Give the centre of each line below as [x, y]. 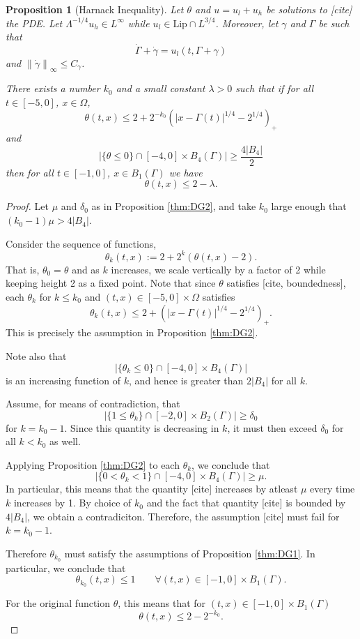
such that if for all [275, 88]
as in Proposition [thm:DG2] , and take [174, 206]
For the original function [58, 603]
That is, [23, 269]
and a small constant [161, 88]
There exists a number [53, 88]
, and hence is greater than [186, 380]
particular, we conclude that [66, 567]
